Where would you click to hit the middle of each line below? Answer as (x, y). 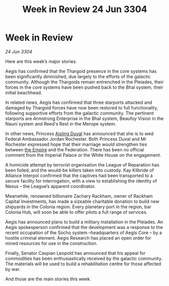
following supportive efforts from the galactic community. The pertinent (79, 113)
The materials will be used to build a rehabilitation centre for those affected (83, 264)
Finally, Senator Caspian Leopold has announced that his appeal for (75, 253)
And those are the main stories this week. (48, 279)
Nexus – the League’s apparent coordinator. (50, 186)
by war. (13, 269)
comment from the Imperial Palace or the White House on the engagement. (83, 155)
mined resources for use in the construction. (51, 243)
